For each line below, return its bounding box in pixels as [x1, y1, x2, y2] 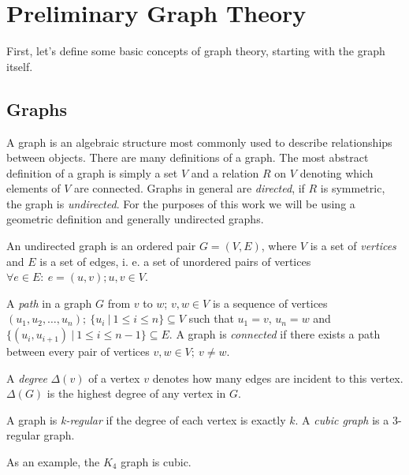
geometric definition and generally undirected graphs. [6, 211, 264, 227]
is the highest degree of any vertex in [46, 385, 226, 402]
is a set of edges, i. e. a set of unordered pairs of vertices [39, 252, 311, 269]
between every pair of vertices [6, 343, 150, 360]
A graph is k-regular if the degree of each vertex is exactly [6, 411, 286, 428]
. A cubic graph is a [295, 411, 389, 428]
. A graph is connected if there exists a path [169, 326, 381, 342]
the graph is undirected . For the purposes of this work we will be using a [6, 195, 355, 211]
